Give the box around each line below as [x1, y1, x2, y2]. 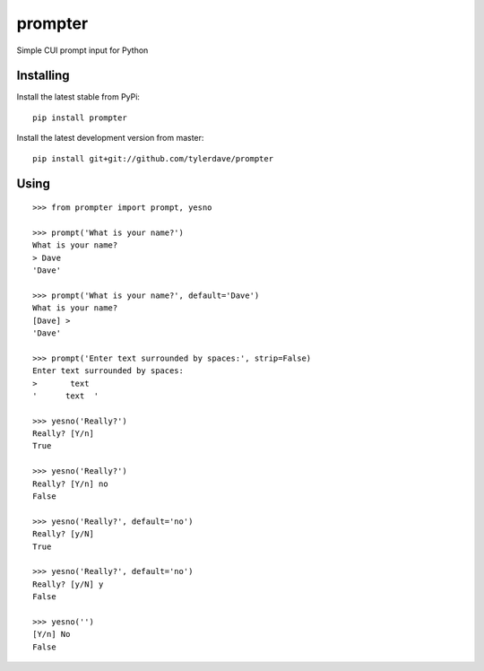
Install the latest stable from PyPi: [16, 91, 141, 102]
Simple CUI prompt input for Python [16, 45, 149, 56]
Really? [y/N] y [32, 579, 104, 589]
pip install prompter [32, 112, 127, 123]
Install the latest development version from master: [16, 133, 204, 144]
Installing [16, 68, 71, 83]
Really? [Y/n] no [32, 478, 108, 489]
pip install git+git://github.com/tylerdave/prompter [32, 153, 273, 163]
